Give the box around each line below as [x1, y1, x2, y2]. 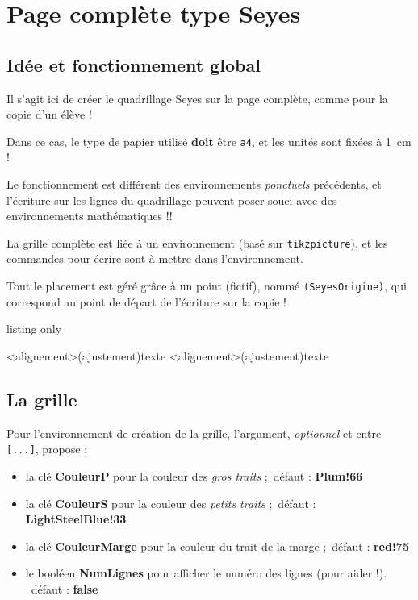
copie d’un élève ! [6, 106, 92, 123]
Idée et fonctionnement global [6, 52, 261, 77]
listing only [6, 320, 62, 337]
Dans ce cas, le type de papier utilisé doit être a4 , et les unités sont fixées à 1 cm [6, 132, 412, 149]
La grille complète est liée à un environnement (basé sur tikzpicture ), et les [6, 234, 388, 251]
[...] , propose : [6, 440, 88, 457]
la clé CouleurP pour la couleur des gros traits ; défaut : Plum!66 [25, 467, 363, 484]
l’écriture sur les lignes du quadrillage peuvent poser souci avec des [6, 191, 337, 208]
